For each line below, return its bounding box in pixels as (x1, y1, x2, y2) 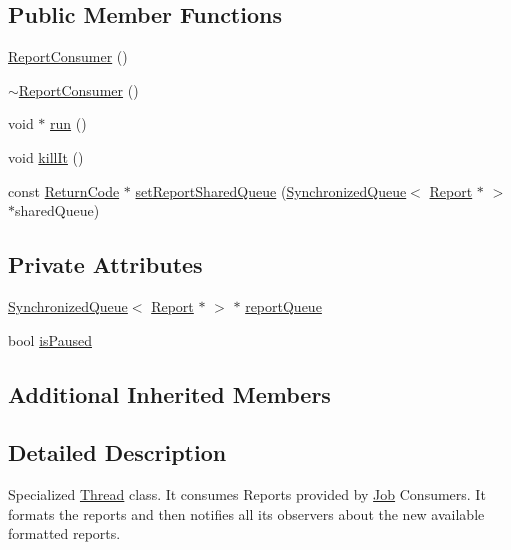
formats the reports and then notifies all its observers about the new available (8, 503, 485, 524)
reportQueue (245, 295, 322, 316)
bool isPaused (8, 329, 92, 350)
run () (50, 113, 87, 134)
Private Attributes (8, 249, 203, 280)
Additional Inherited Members (8, 378, 331, 409)
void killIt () (8, 146, 84, 167)
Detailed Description (8, 437, 227, 468)
